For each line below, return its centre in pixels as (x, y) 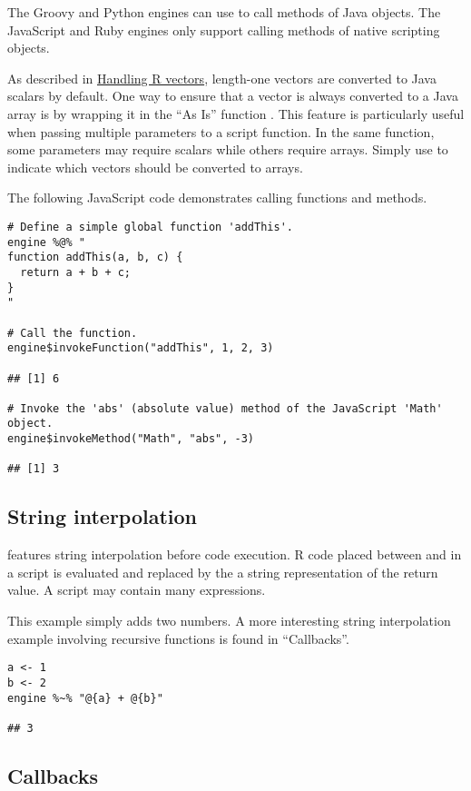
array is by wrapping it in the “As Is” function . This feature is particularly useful (236, 113)
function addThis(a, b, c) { (95, 257)
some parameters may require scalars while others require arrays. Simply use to (228, 149)
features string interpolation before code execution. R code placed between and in (235, 554)
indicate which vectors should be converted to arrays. (155, 167)
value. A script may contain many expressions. (137, 590)
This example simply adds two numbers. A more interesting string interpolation (229, 621)
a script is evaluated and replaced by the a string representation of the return (223, 572)
